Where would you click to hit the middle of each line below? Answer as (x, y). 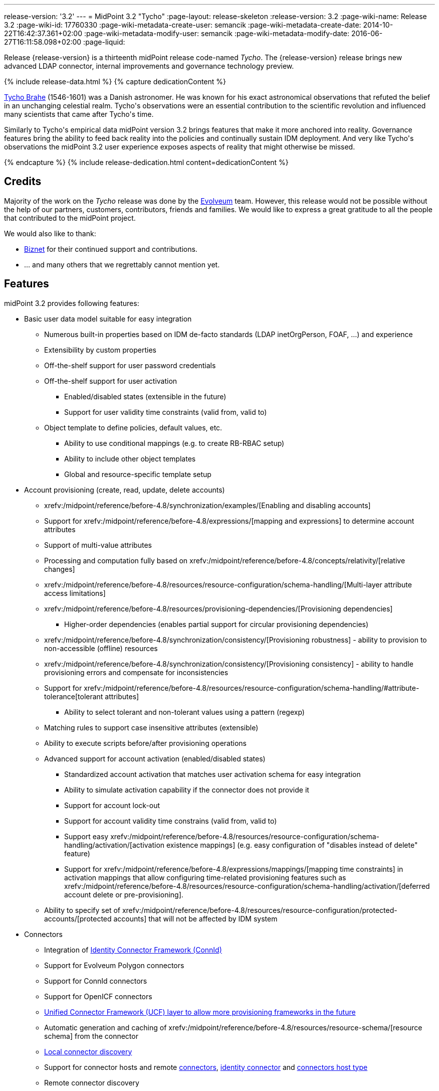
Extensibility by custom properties (100, 350)
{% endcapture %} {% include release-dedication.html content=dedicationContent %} (146, 162)
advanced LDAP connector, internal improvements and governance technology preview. (149, 66)
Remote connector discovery (92, 1082)
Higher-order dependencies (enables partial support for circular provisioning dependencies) (216, 624)
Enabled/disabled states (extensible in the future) (145, 396)
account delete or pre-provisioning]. (124, 894)
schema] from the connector (91, 1036)
